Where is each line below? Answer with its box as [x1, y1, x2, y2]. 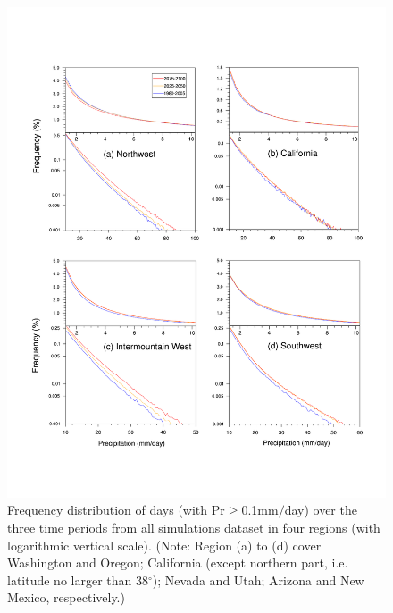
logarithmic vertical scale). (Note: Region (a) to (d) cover [7, 535, 322, 554]
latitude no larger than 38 [7, 570, 148, 589]
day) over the [284, 500, 357, 519]
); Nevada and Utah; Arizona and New [152, 570, 364, 589]
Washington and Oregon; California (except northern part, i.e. [7, 553, 348, 572]
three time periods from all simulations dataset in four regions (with [7, 518, 380, 537]
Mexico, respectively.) [7, 588, 125, 607]
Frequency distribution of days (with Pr [7, 500, 225, 519]
